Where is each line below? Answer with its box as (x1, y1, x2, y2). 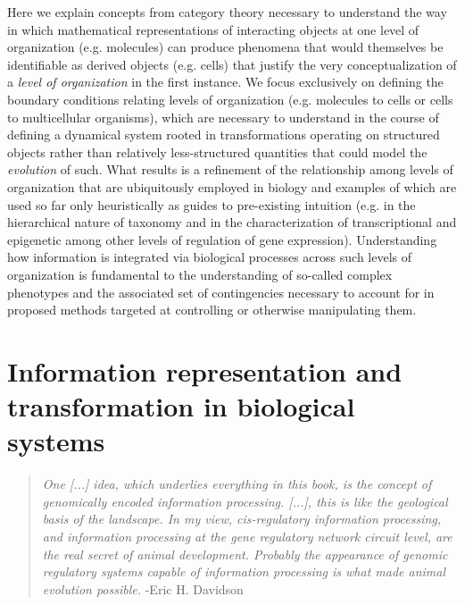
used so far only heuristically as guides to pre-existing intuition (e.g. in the (7, 195, 416, 214)
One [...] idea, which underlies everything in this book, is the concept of (42, 475, 432, 493)
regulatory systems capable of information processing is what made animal (42, 562, 446, 581)
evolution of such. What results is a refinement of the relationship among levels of (7, 160, 453, 179)
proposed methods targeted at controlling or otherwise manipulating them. (7, 300, 417, 319)
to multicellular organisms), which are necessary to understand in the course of (7, 107, 439, 126)
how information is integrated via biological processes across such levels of (7, 248, 412, 266)
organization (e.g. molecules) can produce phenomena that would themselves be (7, 38, 444, 56)
